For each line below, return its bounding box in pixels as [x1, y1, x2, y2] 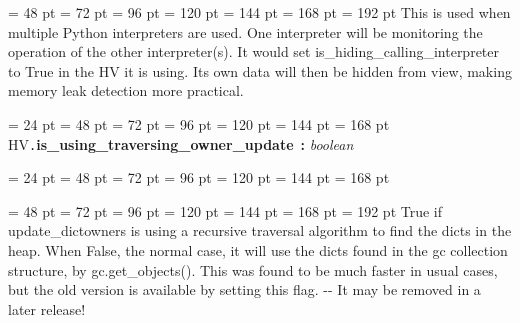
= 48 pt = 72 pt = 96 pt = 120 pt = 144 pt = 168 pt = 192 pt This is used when [8, 2, 511, 22]
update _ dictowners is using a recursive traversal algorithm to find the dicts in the [8, 220, 512, 241]
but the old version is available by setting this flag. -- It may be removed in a [8, 279, 481, 300]
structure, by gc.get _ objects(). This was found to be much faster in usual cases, [8, 259, 498, 280]
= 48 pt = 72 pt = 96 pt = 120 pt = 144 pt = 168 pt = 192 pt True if [8, 200, 443, 221]
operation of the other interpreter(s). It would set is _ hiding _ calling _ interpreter [8, 41, 500, 62]
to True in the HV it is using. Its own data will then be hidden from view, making [8, 60, 512, 81]
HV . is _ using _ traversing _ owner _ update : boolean [8, 133, 354, 154]
